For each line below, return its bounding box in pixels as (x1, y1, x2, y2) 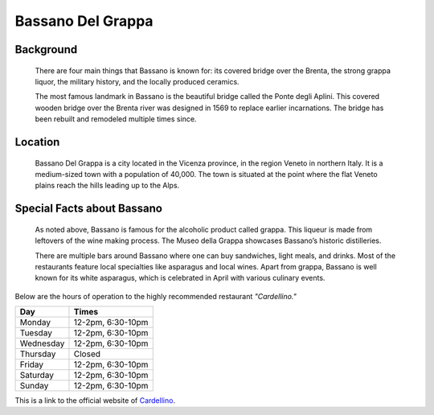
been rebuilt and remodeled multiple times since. (35, 114, 197, 124)
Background (14, 43, 78, 56)
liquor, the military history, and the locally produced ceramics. (35, 76, 240, 86)
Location (14, 135, 60, 149)
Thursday (19, 348, 56, 360)
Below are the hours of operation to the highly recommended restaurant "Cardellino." (14, 291, 297, 301)
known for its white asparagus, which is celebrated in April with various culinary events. (35, 273, 325, 283)
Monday (19, 317, 51, 328)
